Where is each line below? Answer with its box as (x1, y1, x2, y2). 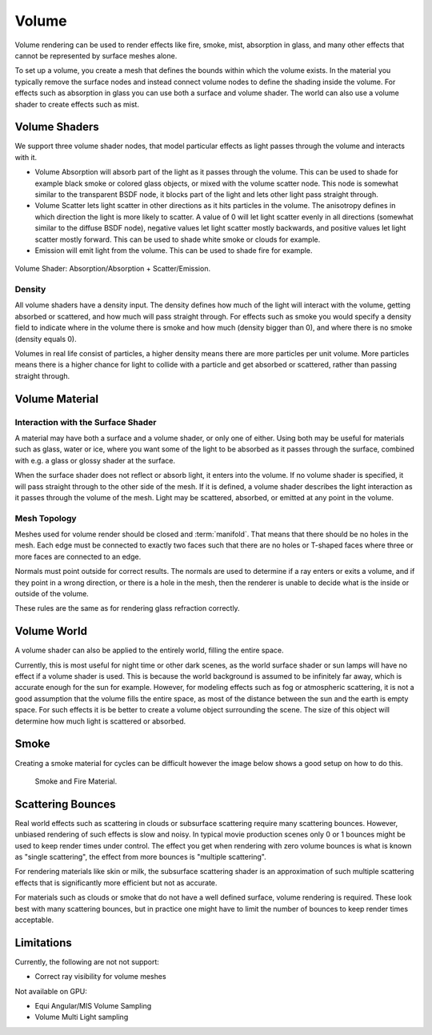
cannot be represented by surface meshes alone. (14, 50, 178, 60)
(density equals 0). (14, 334, 77, 343)
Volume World (14, 624, 88, 638)
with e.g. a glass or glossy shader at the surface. (14, 455, 176, 465)
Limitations (14, 936, 72, 949)
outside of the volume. (14, 589, 90, 598)
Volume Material (14, 392, 99, 406)
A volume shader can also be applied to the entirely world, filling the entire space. (14, 645, 284, 656)
